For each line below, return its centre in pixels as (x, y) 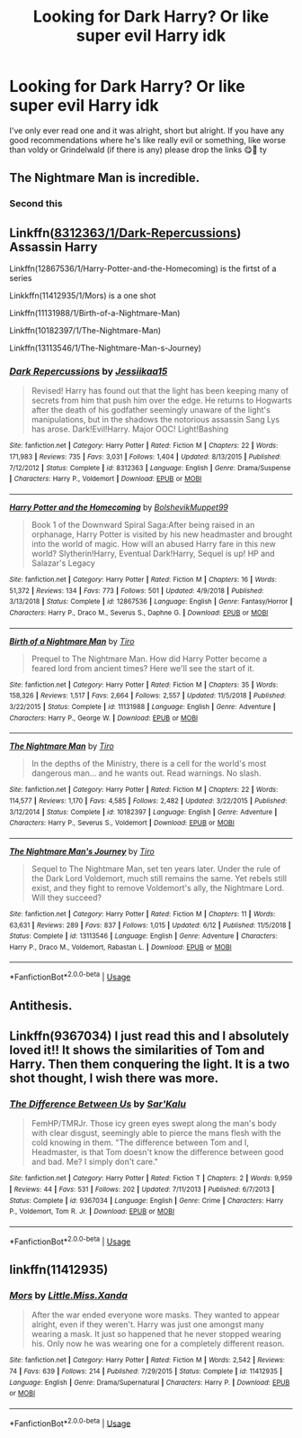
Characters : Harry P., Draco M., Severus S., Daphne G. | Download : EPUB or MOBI (139, 613)
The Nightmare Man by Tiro (62, 746)
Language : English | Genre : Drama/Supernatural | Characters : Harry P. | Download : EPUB (150, 1382)
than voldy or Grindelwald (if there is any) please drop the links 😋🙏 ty (138, 150)
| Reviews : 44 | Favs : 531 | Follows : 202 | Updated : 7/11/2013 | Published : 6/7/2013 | (142, 1189)
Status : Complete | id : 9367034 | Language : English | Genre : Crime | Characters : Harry (147, 1200)
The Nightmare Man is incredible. (105, 178)
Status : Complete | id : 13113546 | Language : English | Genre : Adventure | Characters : (144, 936)
